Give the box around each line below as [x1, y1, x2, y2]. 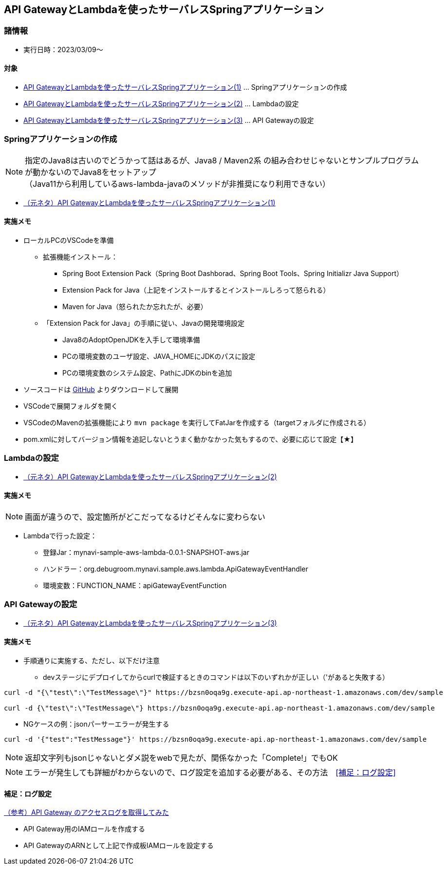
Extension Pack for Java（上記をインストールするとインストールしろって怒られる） [62, 285, 330, 294]
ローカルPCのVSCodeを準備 [23, 236, 114, 244]
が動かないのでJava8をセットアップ [25, 167, 156, 177]
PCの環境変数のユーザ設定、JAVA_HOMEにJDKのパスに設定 [62, 352, 256, 360]
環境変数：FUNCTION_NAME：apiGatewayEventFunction [43, 581, 227, 590]
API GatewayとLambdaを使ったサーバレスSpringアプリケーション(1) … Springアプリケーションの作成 [23, 83, 347, 92]
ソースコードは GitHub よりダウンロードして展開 [23, 385, 179, 394]
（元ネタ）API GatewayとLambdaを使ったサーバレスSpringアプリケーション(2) [23, 472, 277, 481]
